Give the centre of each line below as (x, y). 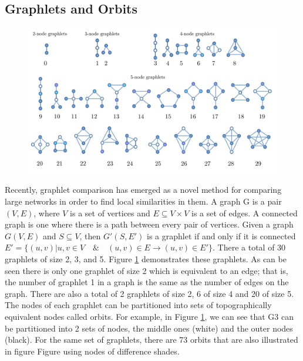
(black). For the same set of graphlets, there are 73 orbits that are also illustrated (151, 340)
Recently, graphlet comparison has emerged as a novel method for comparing (143, 190)
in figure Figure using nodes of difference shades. (92, 351)
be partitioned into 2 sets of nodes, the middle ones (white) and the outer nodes (149, 328)
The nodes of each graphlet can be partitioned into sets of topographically (138, 305)
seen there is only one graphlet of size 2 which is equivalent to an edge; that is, (147, 270)
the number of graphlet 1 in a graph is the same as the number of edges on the (147, 282)
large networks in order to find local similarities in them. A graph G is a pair (143, 201)
